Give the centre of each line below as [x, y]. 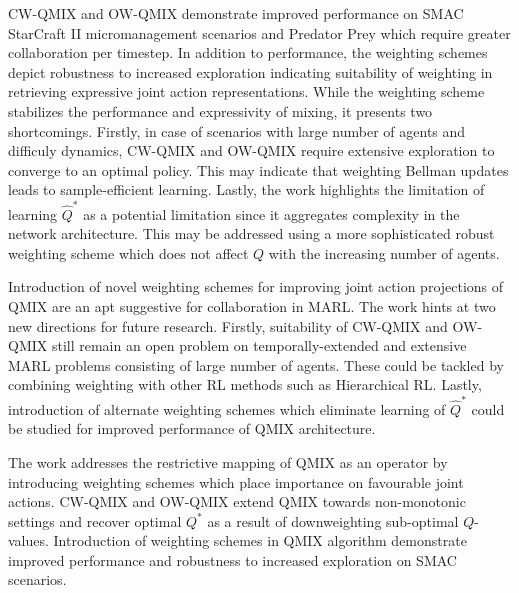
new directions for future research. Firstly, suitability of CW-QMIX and [228, 325]
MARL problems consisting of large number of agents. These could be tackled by [256, 364]
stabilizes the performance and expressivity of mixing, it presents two [220, 110]
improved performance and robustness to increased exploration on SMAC [232, 559]
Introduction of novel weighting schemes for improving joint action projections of [256, 286]
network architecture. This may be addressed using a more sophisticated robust [251, 233]
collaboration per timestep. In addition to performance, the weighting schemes [248, 52]
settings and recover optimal [95, 520]
